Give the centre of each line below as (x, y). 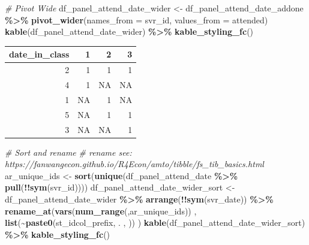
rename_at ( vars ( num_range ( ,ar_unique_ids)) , (101, 211)
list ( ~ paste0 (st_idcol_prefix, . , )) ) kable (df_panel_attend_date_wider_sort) (155, 223)
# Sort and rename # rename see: (68, 152)
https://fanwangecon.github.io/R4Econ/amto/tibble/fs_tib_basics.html (134, 164)
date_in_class (39, 54)
